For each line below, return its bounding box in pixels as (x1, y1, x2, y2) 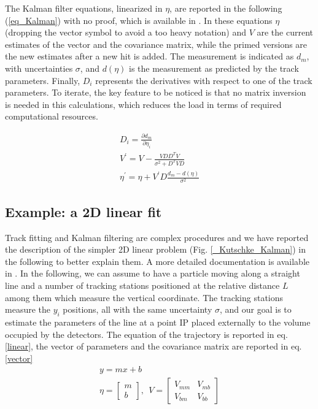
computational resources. (5, 110, 98, 123)
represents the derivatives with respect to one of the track (95, 74, 312, 86)
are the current (257, 26, 313, 39)
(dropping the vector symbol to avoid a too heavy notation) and (5, 26, 246, 39)
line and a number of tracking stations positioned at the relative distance (5, 279, 280, 291)
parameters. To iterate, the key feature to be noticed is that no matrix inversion (5, 86, 306, 99)
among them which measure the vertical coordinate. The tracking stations (5, 291, 284, 304)
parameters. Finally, (5, 74, 80, 86)
